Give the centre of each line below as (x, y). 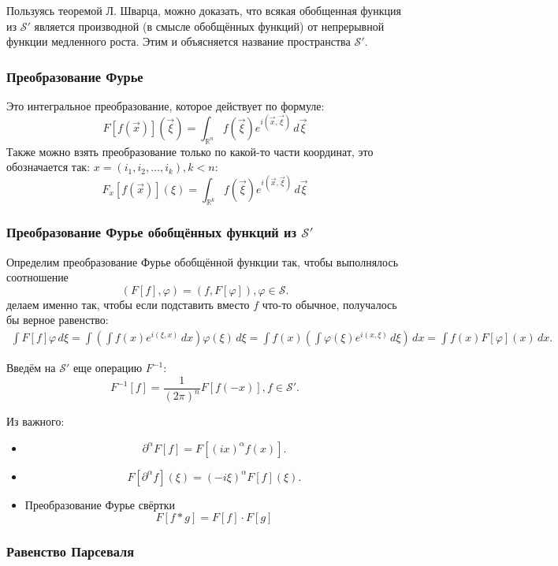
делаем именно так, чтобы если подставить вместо (128, 304)
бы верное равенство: (58, 320)
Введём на (31, 367)
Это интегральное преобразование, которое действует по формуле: (166, 106)
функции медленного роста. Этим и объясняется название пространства (179, 41)
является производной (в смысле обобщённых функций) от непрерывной (209, 26)
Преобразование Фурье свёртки (100, 504)
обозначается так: (48, 167)
